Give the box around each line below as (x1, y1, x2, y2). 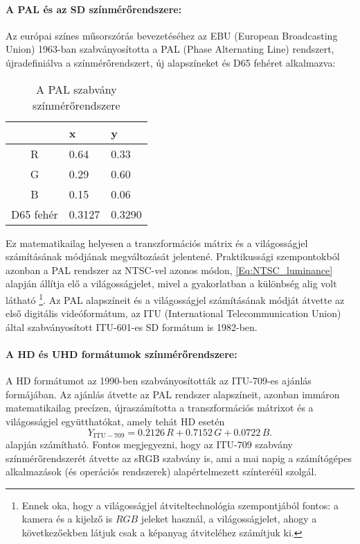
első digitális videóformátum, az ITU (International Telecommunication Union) (6, 306, 341, 321)
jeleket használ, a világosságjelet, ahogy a (141, 511, 317, 526)
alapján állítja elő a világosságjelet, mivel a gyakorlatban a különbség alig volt (6, 276, 337, 291)
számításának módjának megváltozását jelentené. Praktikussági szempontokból (6, 249, 340, 264)
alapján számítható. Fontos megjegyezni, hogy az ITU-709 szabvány (6, 437, 293, 452)
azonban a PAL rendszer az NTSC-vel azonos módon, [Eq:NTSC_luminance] (6, 262, 333, 277)
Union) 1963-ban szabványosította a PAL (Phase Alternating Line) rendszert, (6, 42, 334, 56)
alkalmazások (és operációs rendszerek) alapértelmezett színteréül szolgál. (6, 464, 317, 479)
